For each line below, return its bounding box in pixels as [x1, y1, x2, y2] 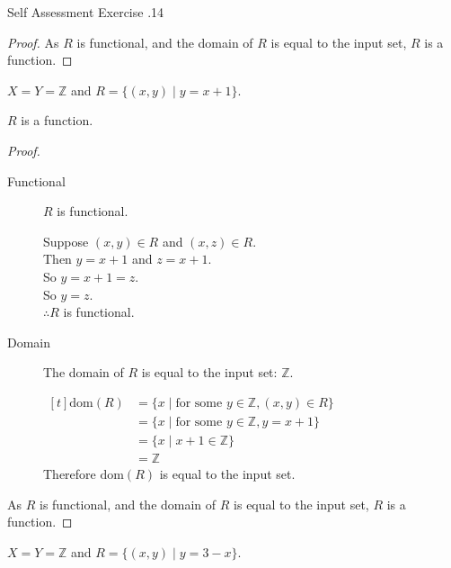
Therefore [43, 464, 96, 483]
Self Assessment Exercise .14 [7, 3, 164, 21]
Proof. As [7, 32, 59, 51]
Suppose [43, 231, 89, 250]
